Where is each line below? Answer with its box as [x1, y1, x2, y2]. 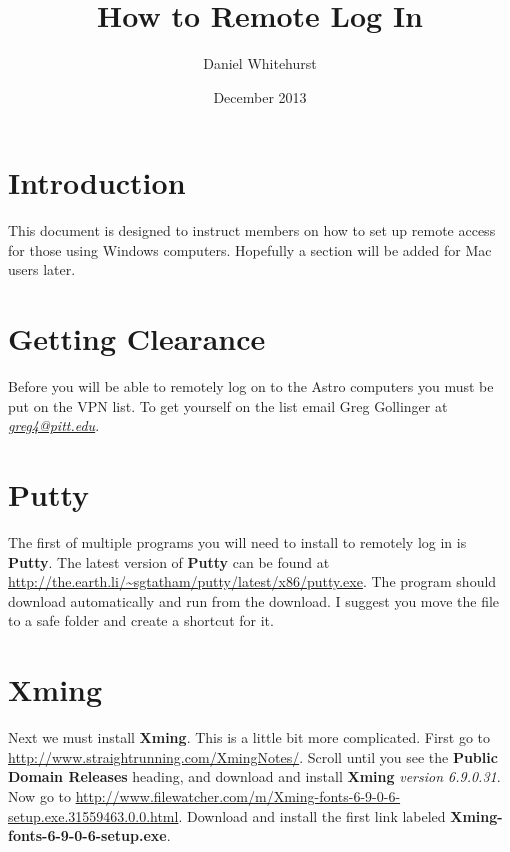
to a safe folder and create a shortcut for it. [8, 610, 274, 631]
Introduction [8, 162, 186, 203]
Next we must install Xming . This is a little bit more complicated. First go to [8, 727, 491, 748]
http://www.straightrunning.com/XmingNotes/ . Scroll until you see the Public [8, 746, 498, 767]
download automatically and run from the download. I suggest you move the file [8, 590, 500, 611]
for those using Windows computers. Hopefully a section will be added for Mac [8, 239, 492, 260]
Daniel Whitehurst [203, 53, 317, 74]
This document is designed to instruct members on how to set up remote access [8, 220, 496, 241]
